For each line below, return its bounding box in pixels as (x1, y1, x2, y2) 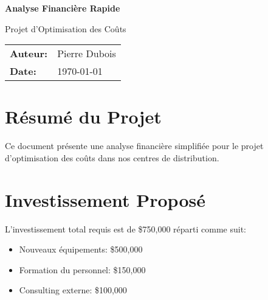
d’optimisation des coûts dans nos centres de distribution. (5, 151, 219, 164)
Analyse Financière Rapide (5, 2, 120, 14)
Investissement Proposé (5, 187, 205, 212)
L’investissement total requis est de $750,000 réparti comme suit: (5, 222, 246, 235)
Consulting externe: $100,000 (19, 284, 127, 296)
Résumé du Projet (5, 104, 162, 129)
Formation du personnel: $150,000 (19, 263, 146, 276)
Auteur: (10, 46, 48, 61)
